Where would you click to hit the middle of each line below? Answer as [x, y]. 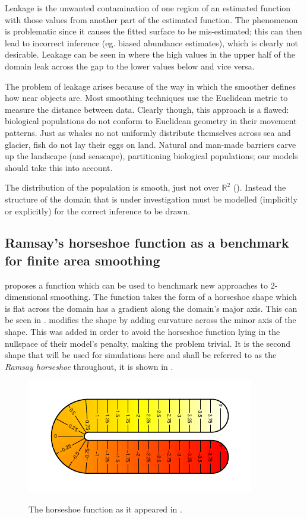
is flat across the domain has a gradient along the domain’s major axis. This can [151, 308]
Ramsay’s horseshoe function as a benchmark [147, 243]
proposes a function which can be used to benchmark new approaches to [136, 285]
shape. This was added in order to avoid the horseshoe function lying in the [143, 332]
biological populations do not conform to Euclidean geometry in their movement [151, 121]
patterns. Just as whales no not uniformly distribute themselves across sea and [148, 132]
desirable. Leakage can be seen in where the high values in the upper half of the [150, 54]
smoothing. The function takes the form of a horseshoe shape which [174, 297]
